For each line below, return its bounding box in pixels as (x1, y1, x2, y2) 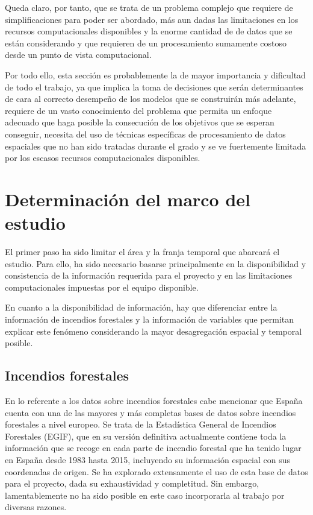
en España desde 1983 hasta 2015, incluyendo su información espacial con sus (5, 453, 291, 466)
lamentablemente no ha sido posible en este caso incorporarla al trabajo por (5, 488, 285, 501)
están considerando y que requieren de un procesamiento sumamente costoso (5, 36, 287, 49)
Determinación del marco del (5, 186, 251, 211)
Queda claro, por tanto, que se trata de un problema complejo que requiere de (5, 1, 293, 13)
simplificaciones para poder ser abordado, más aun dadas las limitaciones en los (5, 13, 299, 25)
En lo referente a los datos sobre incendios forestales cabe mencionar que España (5, 394, 303, 406)
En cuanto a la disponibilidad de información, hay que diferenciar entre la (5, 301, 277, 314)
